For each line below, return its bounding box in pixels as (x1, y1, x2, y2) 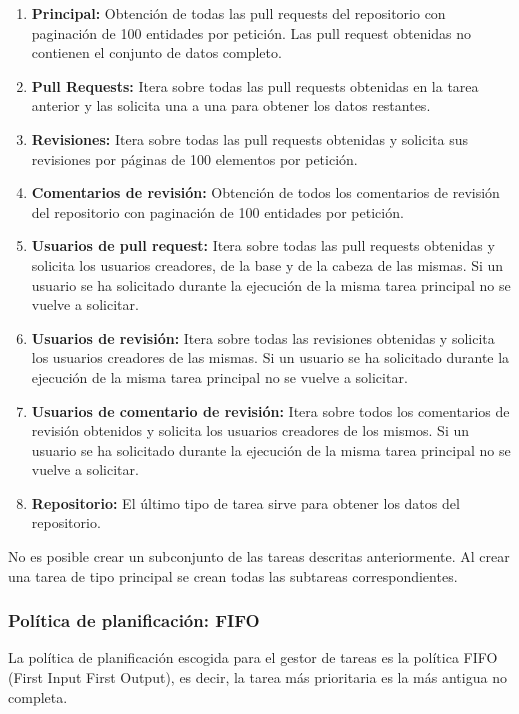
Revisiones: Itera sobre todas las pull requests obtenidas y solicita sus (31, 128, 469, 149)
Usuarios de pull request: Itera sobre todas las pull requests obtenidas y (31, 235, 495, 256)
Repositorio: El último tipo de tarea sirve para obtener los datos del (31, 492, 460, 513)
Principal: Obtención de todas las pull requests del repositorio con (31, 3, 446, 23)
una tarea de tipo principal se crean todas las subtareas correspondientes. (8, 565, 458, 586)
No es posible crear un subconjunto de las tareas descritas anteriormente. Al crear (8, 546, 510, 567)
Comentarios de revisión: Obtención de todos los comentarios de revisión (31, 182, 500, 203)
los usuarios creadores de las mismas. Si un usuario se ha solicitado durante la (31, 347, 510, 368)
